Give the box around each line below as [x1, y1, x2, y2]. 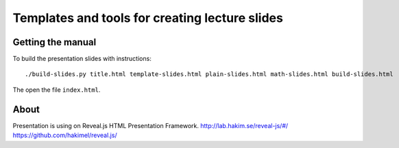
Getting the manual [12, 36, 97, 48]
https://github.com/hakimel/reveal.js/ [12, 131, 117, 140]
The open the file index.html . [12, 86, 101, 94]
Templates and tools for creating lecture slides [12, 10, 284, 25]
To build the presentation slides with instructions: [12, 55, 152, 63]
